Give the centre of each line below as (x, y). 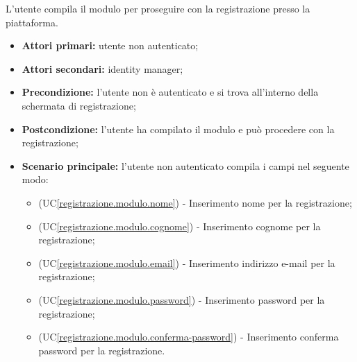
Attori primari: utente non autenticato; (110, 45)
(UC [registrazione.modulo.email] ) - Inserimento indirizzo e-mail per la (187, 262)
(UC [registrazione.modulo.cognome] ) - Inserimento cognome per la (180, 226)
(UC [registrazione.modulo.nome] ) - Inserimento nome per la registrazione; (195, 202)
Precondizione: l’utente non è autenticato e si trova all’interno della (170, 92)
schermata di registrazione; (79, 105)
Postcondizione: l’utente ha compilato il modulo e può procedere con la (178, 129)
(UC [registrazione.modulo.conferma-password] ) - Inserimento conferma (189, 337)
